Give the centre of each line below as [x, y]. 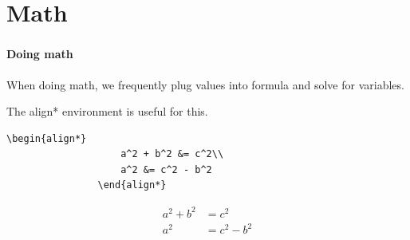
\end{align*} [132, 185]
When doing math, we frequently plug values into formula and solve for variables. [205, 84]
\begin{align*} [47, 138]
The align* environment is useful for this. [107, 111]
